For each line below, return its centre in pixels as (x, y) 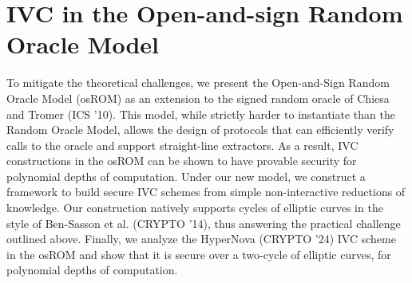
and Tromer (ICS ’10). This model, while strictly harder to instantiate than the (201, 114)
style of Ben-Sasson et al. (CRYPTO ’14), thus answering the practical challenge (204, 223)
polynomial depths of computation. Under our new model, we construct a (186, 176)
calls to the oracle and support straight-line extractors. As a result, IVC (182, 145)
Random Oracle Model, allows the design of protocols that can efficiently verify (200, 130)
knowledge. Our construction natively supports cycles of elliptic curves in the (195, 208)
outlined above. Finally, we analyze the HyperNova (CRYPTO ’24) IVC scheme (201, 239)
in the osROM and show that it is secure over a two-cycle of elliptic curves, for (199, 254)
